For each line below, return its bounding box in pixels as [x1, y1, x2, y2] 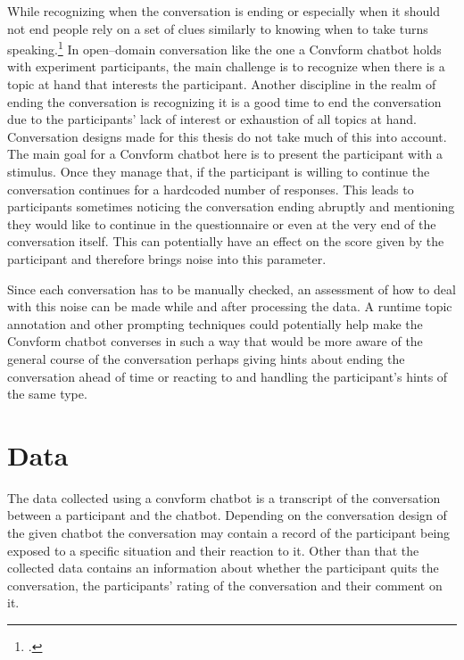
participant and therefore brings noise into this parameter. [7, 249, 327, 268]
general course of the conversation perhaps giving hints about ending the [7, 349, 405, 367]
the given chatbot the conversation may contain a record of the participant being [7, 524, 451, 542]
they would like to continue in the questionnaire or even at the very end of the [7, 214, 436, 233]
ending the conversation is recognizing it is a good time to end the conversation [7, 92, 442, 111]
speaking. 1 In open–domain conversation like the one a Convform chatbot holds [7, 37, 442, 58]
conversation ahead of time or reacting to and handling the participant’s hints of [7, 367, 448, 385]
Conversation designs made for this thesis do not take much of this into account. [7, 127, 447, 145]
